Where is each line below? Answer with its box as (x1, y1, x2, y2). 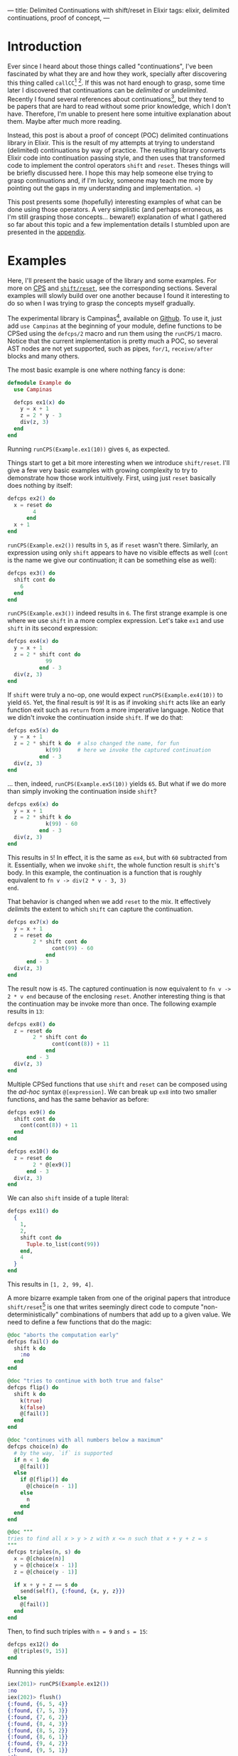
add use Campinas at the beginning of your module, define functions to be (7, 321, 222, 330)
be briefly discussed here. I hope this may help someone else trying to (7, 169, 214, 177)
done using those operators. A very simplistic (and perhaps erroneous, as (7, 206, 223, 214)
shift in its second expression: (7, 624, 98, 632)
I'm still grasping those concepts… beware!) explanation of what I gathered (7, 213, 227, 221)
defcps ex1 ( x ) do (13, 398, 65, 406)
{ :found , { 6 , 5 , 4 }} (7, 1701, 69, 1708)
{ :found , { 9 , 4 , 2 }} (7, 1740, 69, 1747)
